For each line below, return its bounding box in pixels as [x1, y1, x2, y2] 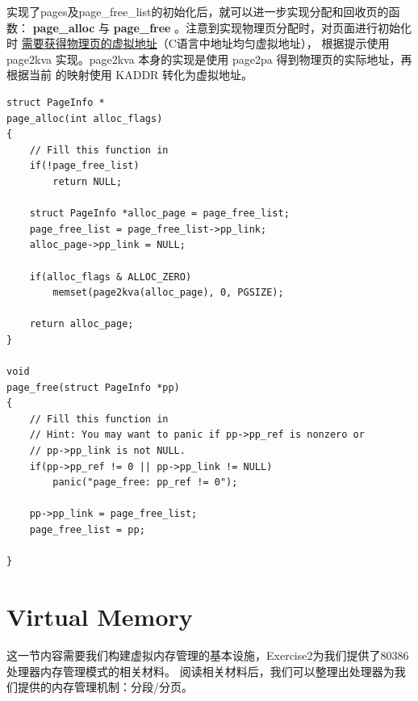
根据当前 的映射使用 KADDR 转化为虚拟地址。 [6, 66, 253, 83]
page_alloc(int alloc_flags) [6, 112, 163, 124]
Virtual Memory [6, 599, 193, 632]
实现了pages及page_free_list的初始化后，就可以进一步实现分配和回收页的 [6, 3, 389, 19]
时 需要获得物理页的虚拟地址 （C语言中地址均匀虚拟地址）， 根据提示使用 [6, 35, 390, 52]
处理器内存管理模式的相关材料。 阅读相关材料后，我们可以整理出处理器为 [6, 662, 395, 679]
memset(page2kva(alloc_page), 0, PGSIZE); [52, 287, 284, 299]
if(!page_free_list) [29, 160, 140, 172]
